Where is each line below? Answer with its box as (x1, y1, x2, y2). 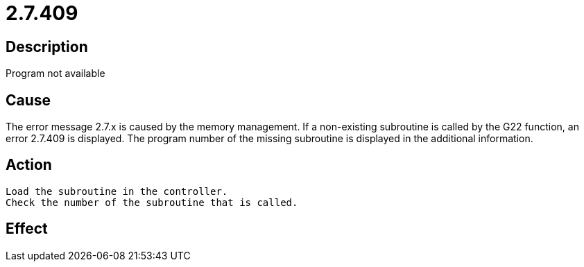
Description (6, 37, 88, 55)
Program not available (6, 67, 105, 80)
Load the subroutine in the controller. (6, 185, 228, 197)
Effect (6, 220, 48, 238)
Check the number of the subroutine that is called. (6, 196, 298, 208)
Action (6, 156, 52, 174)
